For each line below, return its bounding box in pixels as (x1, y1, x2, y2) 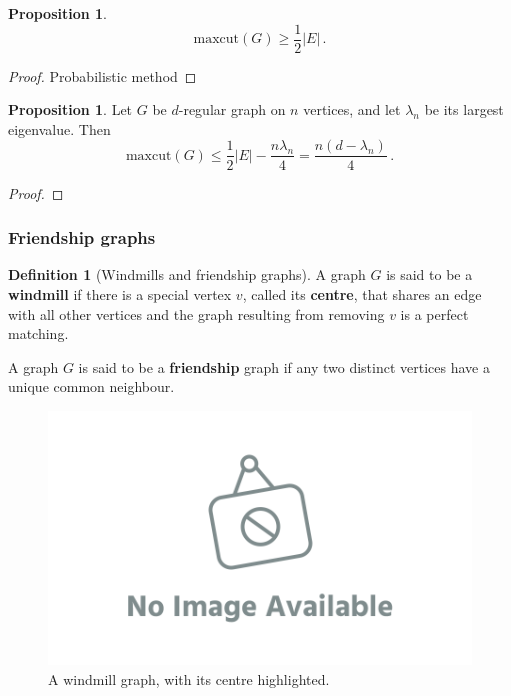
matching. (8, 323, 69, 344)
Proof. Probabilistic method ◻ (8, 65, 197, 86)
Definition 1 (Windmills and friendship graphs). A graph (8, 264, 366, 285)
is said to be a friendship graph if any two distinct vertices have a (78, 356, 490, 377)
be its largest (424, 99, 504, 120)
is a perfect (400, 303, 469, 324)
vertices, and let (303, 99, 401, 120)
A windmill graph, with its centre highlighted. (48, 668, 330, 689)
